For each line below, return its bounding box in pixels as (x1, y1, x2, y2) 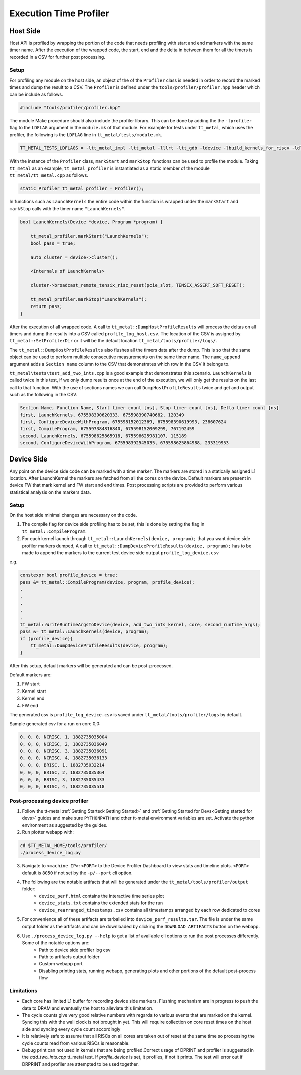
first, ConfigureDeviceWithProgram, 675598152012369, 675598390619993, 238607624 (20, 419, 227, 425)
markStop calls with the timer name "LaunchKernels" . (9, 205, 126, 211)
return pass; (30, 303, 63, 310)
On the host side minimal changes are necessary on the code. (9, 512, 137, 518)
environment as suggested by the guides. (22, 822, 108, 828)
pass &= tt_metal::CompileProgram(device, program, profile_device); (20, 579, 195, 585)
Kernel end (22, 695, 45, 702)
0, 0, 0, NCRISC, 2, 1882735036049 (20, 741, 107, 747)
